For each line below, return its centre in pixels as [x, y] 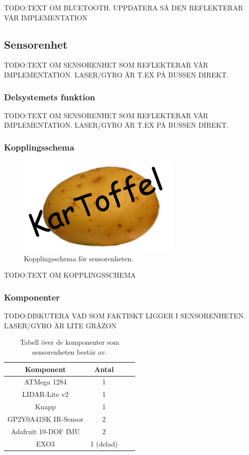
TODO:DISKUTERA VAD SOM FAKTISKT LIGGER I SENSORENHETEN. [125, 316]
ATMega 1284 [45, 382]
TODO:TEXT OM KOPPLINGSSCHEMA [70, 275]
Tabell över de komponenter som [70, 342]
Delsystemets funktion [50, 97]
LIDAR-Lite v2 [45, 394]
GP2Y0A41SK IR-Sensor [45, 418]
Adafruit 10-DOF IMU [45, 431]
